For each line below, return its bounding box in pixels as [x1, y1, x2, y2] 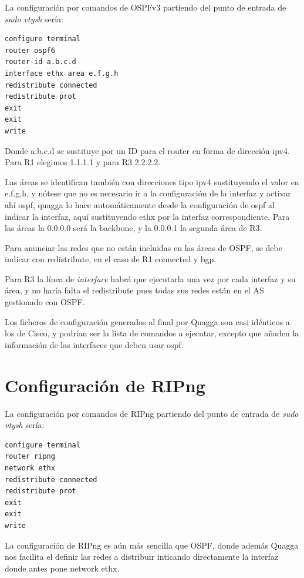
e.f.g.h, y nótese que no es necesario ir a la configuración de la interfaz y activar [5, 187, 291, 199]
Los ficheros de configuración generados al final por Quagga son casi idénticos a [5, 315, 290, 328]
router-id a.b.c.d [5, 58, 76, 66]
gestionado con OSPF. [5, 296, 85, 308]
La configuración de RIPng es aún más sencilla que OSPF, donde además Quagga [5, 539, 299, 551]
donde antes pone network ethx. [5, 562, 120, 574]
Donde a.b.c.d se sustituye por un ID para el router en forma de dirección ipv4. [5, 144, 290, 156]
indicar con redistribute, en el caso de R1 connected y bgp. [5, 253, 217, 265]
